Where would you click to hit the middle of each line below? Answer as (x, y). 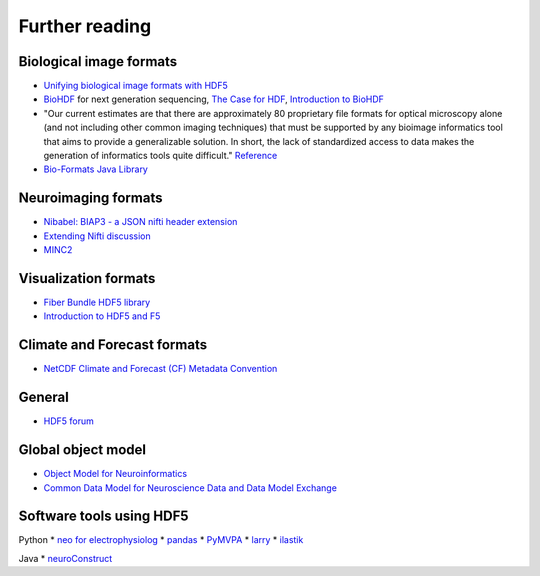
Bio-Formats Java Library (96, 169)
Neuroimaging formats (90, 198)
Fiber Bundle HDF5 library (97, 302)
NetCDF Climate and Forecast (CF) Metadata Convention (160, 369)
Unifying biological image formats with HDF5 (136, 86)
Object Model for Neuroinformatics (115, 474)
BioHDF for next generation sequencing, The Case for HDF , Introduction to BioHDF (214, 99)
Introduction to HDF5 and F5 (102, 316)
